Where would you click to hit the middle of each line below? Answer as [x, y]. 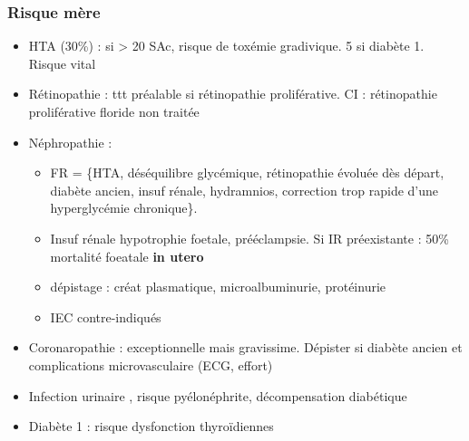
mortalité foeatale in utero [127, 256]
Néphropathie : [70, 142]
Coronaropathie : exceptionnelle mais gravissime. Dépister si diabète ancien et [245, 347]
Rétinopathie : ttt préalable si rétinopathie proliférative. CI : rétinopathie [233, 94]
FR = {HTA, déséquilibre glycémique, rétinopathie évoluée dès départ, [247, 173]
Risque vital [62, 63]
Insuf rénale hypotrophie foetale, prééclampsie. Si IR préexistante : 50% [249, 238]
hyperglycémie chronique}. [124, 208]
